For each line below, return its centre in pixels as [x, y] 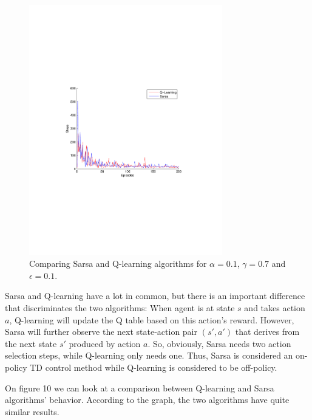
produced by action [105, 343]
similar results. [32, 411]
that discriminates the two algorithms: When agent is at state [120, 308]
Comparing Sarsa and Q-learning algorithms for [118, 263]
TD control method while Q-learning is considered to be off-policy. [154, 367]
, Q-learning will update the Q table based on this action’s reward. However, [152, 319]
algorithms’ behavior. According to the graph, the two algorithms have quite [147, 400]
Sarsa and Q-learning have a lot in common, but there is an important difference [155, 296]
